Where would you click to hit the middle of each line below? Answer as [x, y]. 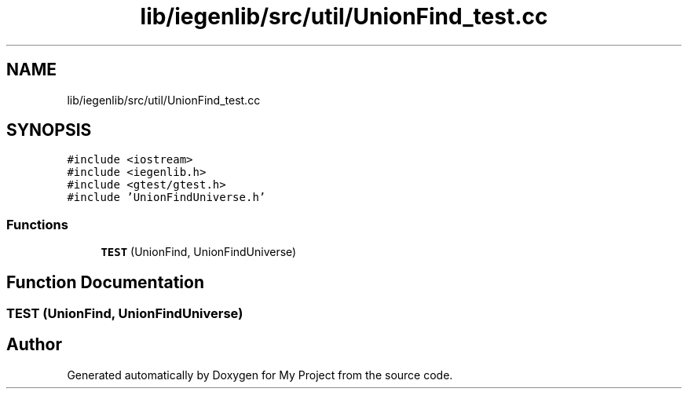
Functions [37, 224]
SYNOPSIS [49, 130]
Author [34, 345]
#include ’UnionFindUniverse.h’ [167, 197]
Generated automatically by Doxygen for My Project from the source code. [260, 375]
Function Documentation [105, 282]
